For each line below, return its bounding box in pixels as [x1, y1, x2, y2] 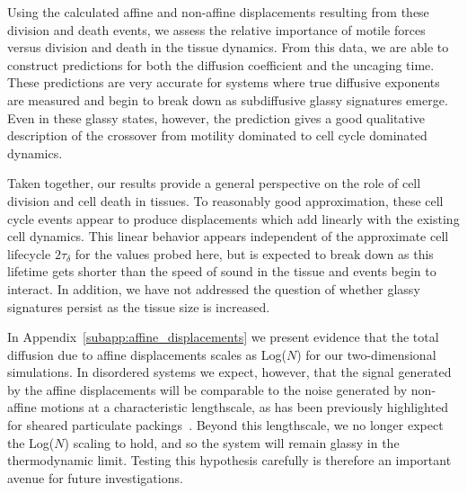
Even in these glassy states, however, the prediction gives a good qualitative [7, 108, 426, 127]
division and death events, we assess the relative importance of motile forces [7, 20, 426, 39]
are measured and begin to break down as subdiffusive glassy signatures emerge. [7, 90, 448, 109]
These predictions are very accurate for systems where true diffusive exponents [7, 73, 440, 92]
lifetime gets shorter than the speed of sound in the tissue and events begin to [7, 262, 436, 281]
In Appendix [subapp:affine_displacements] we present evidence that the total [7, 327, 439, 346]
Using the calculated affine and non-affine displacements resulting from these [7, 3, 429, 21]
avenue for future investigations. [7, 468, 183, 487]
